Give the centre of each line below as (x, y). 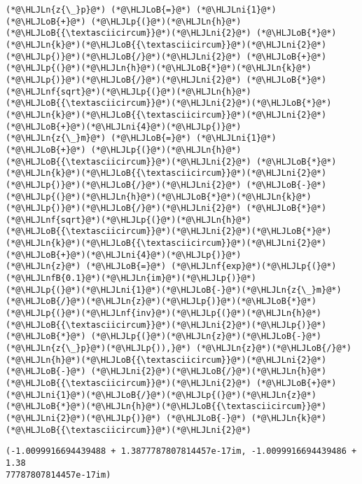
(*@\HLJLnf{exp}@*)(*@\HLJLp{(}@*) (254, 267)
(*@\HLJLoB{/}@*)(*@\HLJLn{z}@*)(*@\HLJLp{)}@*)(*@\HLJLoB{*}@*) (161, 302)
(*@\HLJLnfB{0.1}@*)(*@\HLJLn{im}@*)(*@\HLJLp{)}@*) (131, 278)
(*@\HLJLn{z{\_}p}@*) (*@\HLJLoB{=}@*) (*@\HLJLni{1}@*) (141, 10)
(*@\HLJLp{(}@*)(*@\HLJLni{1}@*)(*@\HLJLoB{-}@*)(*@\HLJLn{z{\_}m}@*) (174, 290)
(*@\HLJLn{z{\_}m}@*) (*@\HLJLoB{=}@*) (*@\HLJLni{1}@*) (141, 138)
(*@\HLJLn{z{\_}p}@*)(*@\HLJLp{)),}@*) (98, 348)
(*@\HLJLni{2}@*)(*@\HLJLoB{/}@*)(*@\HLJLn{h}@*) (209, 372)
